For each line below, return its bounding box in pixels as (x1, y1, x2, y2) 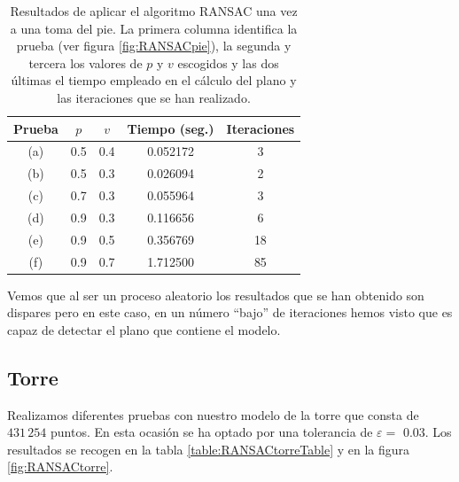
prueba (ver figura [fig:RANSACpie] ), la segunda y (16, 36, 292, 55)
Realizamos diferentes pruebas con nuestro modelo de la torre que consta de (7, 405, 419, 424)
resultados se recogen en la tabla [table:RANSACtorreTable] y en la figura (7, 439, 410, 458)
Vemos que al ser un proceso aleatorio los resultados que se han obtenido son (7, 285, 424, 304)
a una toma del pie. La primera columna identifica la (10, 19, 298, 37)
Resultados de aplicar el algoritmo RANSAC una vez (10, 2, 298, 19)
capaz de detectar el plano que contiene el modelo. (7, 320, 281, 338)
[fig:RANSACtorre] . (7, 457, 113, 476)
